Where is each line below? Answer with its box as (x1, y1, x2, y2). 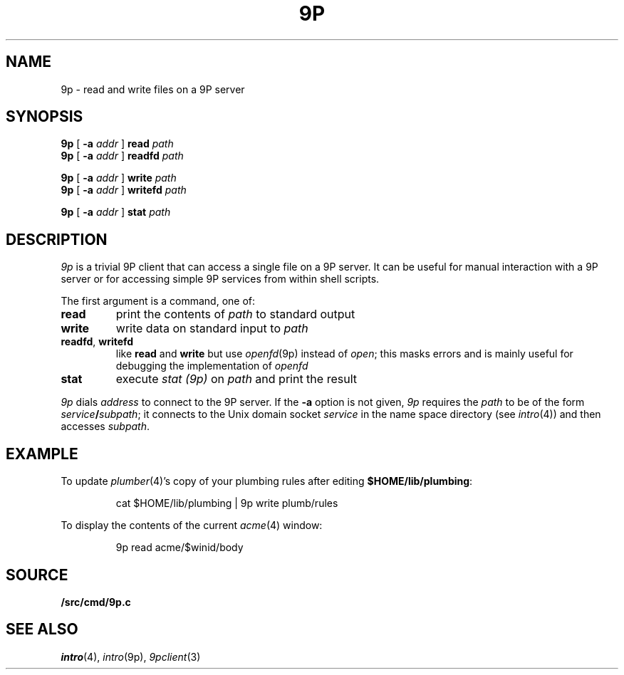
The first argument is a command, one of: (61, 295, 256, 308)
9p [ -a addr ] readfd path (61, 150, 184, 162)
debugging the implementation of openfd (115, 360, 308, 372)
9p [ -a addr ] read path (61, 137, 174, 150)
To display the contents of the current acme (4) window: (61, 519, 323, 532)
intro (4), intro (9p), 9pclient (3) (61, 650, 201, 663)
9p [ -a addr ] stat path (61, 206, 171, 219)
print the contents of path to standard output (115, 307, 355, 322)
